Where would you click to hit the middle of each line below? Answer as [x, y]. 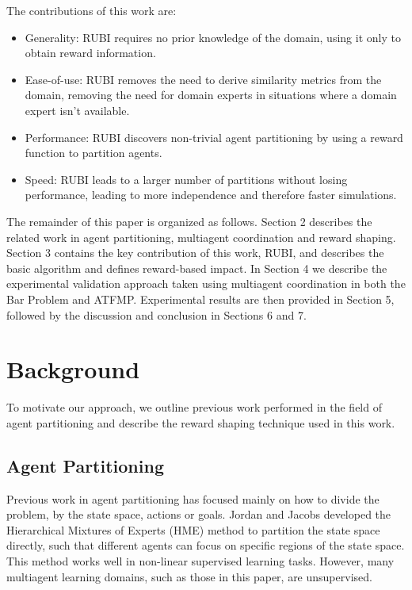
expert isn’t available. [77, 110]
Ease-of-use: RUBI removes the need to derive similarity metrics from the [203, 79]
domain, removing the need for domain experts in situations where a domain [211, 95]
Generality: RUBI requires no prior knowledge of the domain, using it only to [213, 37]
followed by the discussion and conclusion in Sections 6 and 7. [156, 314]
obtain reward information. [90, 53]
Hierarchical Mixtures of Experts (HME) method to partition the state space [193, 529]
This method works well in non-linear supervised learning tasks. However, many [200, 560]
